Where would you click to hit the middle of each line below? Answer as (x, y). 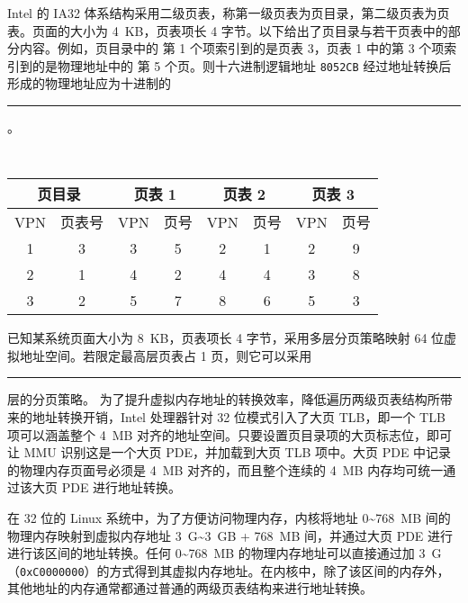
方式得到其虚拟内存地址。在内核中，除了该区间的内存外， (279, 570)
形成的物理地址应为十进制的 (89, 83)
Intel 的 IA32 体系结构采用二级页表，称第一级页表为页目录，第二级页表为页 (229, 13)
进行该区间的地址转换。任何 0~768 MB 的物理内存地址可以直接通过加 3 (216, 553)
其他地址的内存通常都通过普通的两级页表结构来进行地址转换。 (190, 588)
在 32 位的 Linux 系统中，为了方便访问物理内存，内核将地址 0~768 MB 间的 (229, 518)
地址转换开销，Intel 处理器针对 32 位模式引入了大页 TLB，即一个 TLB (238, 417)
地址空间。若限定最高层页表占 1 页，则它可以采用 (166, 355)
